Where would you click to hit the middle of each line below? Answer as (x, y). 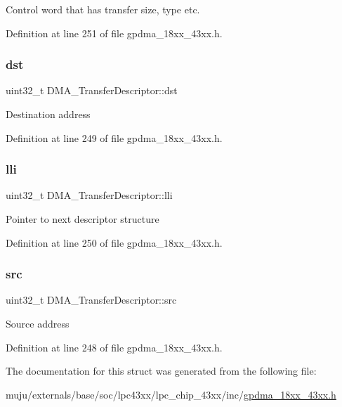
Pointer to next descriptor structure (83, 219)
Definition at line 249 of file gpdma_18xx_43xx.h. (114, 137)
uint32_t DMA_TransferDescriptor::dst (92, 90)
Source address (38, 323)
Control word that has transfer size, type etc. (103, 9)
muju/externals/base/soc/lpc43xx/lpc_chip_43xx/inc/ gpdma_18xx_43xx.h (171, 394)
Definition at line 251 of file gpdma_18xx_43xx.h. (114, 33)
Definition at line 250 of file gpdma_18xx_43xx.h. (114, 242)
